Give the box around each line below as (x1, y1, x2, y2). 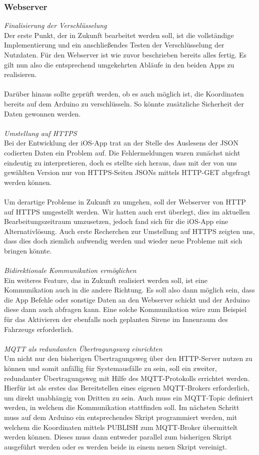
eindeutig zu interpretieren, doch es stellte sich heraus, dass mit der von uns (4, 157, 237, 167)
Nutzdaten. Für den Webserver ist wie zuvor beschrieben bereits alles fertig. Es (4, 49, 246, 59)
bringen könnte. (4, 245, 52, 255)
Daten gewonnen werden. (4, 108, 81, 118)
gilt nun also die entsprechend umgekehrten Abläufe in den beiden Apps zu (4, 59, 234, 69)
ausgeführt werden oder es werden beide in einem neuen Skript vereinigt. (4, 441, 227, 451)
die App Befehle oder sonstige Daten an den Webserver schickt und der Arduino (4, 294, 250, 304)
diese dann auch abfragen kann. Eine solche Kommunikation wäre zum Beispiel (4, 304, 246, 314)
